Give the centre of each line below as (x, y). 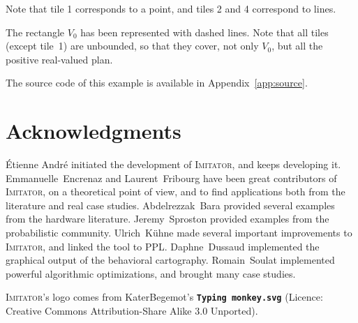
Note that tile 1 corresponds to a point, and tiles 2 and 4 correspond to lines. (171, 8)
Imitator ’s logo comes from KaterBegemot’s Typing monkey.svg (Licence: (164, 297)
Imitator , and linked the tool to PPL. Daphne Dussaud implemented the (163, 246)
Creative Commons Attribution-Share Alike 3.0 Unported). (132, 311)
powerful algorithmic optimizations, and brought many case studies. (151, 273)
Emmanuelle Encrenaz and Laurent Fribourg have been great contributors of (171, 178)
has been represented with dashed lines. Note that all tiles (204, 32)
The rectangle (35, 32)
